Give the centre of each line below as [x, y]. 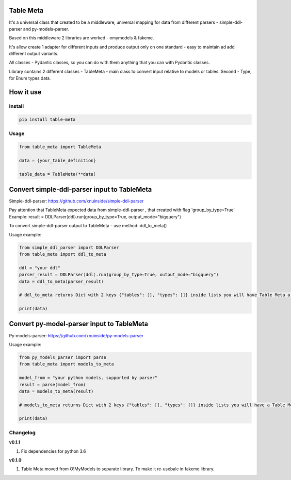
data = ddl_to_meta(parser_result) [61, 281]
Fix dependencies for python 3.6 [54, 451]
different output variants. [34, 54]
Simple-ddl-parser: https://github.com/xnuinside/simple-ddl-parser [76, 201]
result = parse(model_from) [52, 384]
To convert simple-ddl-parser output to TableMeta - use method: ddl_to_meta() [88, 226]
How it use [25, 92]
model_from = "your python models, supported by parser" [88, 378]
